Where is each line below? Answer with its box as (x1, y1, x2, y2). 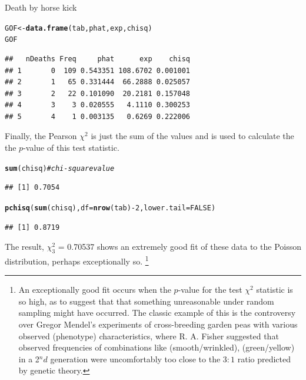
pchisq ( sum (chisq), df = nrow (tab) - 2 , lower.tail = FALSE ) (5, 203, 216, 212)
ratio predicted (237, 352, 291, 365)
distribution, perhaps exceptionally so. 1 (5, 253, 149, 267)
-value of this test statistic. (23, 141, 119, 154)
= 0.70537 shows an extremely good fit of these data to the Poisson (58, 240, 301, 253)
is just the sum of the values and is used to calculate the (91, 130, 294, 142)
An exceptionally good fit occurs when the (18, 283, 171, 296)
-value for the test (178, 283, 242, 296)
